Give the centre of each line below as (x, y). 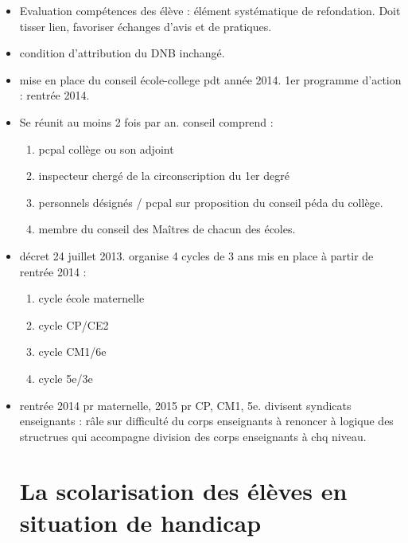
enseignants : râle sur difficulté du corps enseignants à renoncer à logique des (206, 421)
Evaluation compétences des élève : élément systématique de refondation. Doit (210, 10)
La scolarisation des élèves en (183, 491)
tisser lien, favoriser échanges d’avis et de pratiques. (146, 26)
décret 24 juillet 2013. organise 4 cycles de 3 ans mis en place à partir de (196, 255)
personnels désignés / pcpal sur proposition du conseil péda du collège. (211, 202)
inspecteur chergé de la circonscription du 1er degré (164, 176)
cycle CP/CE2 (74, 324)
